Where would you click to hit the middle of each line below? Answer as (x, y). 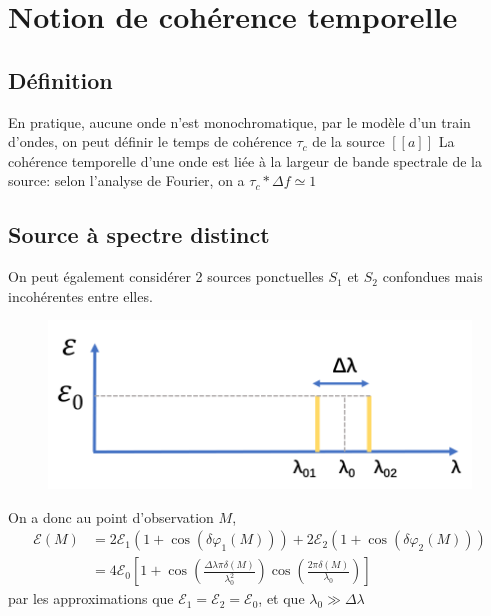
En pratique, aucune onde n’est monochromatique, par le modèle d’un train (239, 121)
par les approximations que (91, 598)
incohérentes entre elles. (80, 295)
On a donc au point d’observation (111, 516)
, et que (281, 598)
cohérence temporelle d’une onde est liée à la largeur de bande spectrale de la (245, 160)
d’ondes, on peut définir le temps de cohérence (150, 141)
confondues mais (432, 276)
